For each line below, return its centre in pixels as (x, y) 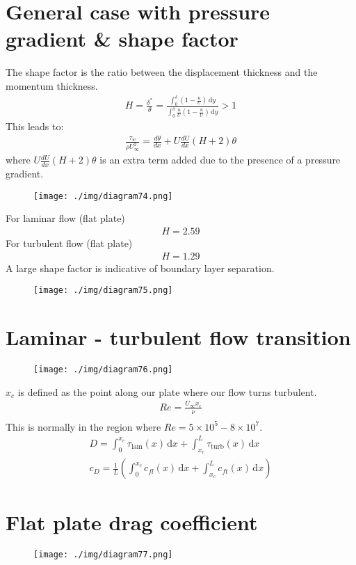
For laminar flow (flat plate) (65, 218)
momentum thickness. (52, 85)
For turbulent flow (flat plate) (69, 242)
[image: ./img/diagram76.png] (103, 369)
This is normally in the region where (83, 426)
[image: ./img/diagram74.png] (103, 196)
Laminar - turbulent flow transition (178, 336)
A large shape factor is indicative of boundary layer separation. (140, 268)
